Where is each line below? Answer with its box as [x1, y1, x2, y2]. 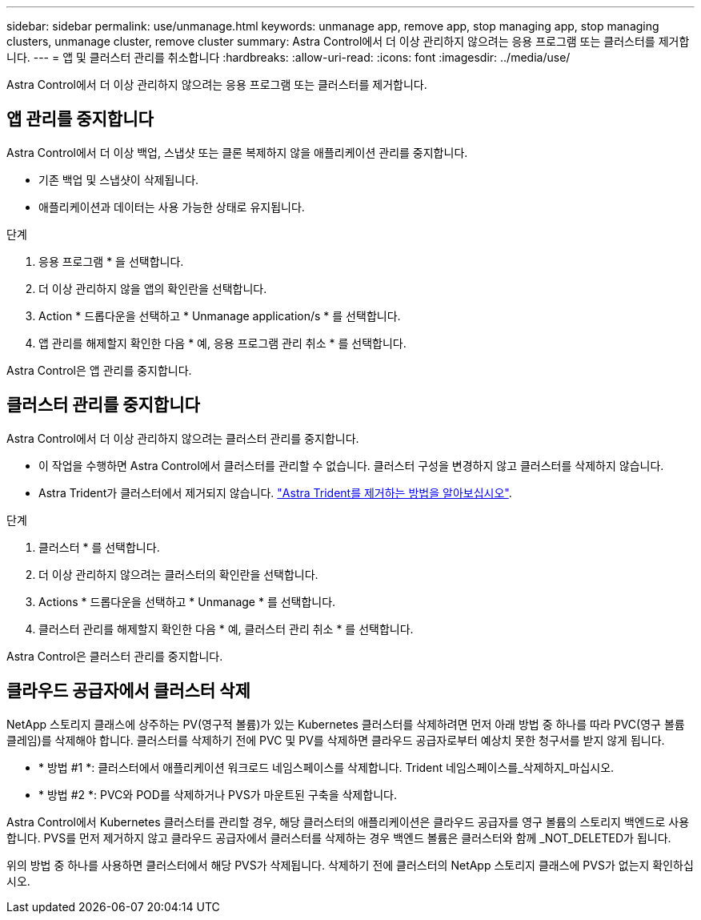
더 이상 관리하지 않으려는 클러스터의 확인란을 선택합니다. [38, 567, 318, 581]
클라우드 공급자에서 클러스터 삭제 [6, 681, 250, 701]
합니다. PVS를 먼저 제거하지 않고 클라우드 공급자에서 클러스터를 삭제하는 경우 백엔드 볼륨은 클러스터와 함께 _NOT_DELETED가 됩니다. [6, 830, 671, 845]
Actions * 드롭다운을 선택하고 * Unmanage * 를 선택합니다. [38, 594, 336, 609]
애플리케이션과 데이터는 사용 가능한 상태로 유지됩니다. [38, 199, 305, 214]
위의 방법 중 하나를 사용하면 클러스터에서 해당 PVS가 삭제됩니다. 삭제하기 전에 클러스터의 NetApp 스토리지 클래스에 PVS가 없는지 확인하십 [6, 858, 694, 872]
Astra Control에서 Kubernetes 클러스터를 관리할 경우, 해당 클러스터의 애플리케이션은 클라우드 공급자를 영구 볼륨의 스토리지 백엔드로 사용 [6, 814, 690, 829]
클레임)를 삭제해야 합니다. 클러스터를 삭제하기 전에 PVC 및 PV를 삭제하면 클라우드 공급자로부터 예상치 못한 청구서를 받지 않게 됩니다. [6, 733, 665, 747]
